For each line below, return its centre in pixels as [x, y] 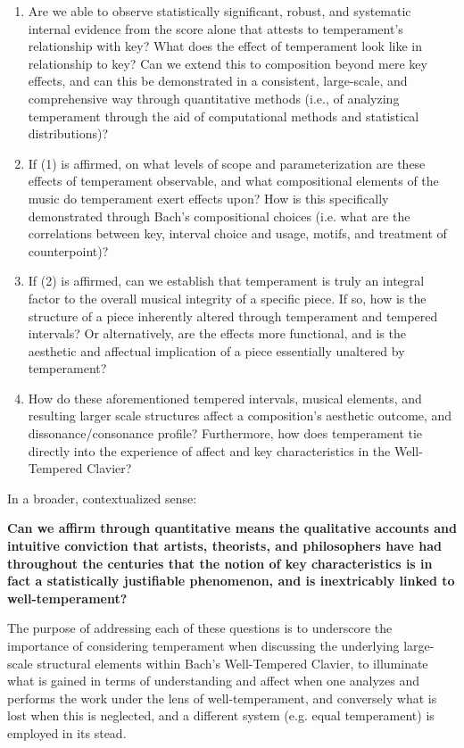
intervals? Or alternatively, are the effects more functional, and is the [217, 333]
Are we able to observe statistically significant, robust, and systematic [220, 11]
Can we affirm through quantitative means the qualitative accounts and [232, 528]
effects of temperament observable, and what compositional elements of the [233, 181]
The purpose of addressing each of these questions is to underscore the [200, 628]
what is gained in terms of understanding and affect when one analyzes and [213, 681]
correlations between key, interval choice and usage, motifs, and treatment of [237, 233]
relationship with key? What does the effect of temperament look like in [225, 46]
